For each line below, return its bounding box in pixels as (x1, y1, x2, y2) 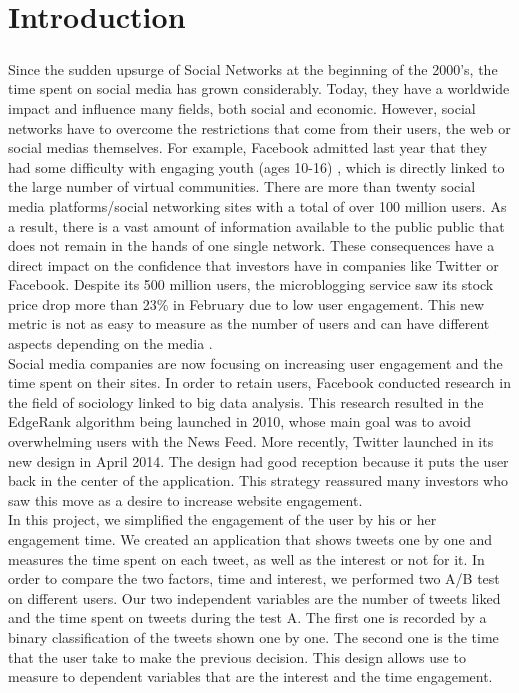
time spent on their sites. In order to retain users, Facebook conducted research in (8, 372, 511, 393)
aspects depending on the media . (8, 333, 213, 354)
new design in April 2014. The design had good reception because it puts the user (8, 450, 509, 471)
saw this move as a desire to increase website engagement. (8, 489, 363, 510)
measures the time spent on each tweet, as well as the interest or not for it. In (8, 548, 485, 569)
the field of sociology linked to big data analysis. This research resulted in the (8, 391, 484, 412)
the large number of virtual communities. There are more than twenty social (8, 176, 476, 197)
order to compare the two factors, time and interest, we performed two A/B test (8, 568, 500, 589)
